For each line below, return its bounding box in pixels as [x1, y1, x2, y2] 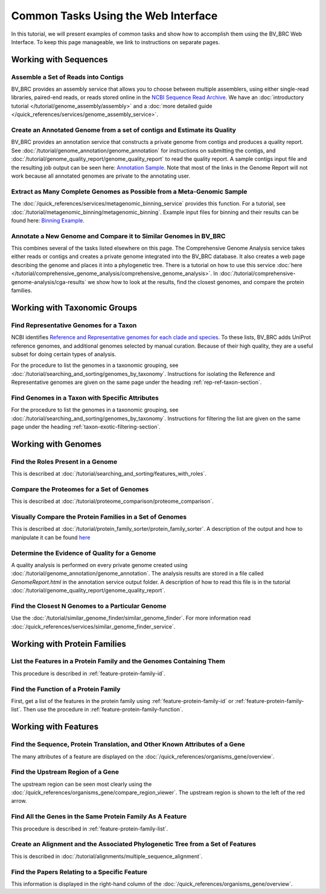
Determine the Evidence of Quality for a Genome [11, 549, 156, 557]
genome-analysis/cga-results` [11, 278, 87, 285]
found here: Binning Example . [11, 216, 85, 224]
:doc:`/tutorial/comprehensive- [219, 270, 296, 277]
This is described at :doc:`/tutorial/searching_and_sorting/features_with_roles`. [11, 470, 206, 478]
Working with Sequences [11, 54, 108, 65]
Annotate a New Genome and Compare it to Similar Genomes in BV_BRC [11, 232, 226, 240]
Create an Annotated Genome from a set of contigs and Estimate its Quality [11, 126, 237, 134]
